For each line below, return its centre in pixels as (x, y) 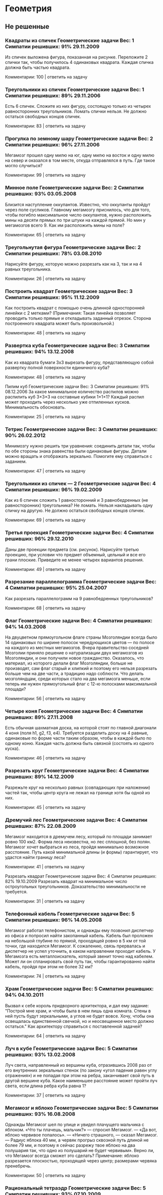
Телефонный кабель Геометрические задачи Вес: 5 (70, 914)
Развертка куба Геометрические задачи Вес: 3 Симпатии (77, 346)
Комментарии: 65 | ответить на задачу (45, 235)
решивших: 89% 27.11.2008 (39, 717)
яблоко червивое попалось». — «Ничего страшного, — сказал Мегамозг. (81, 1135)
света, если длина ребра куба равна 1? (46, 1086)
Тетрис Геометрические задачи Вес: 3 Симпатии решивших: (81, 429)
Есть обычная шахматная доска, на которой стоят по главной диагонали (81, 728)
